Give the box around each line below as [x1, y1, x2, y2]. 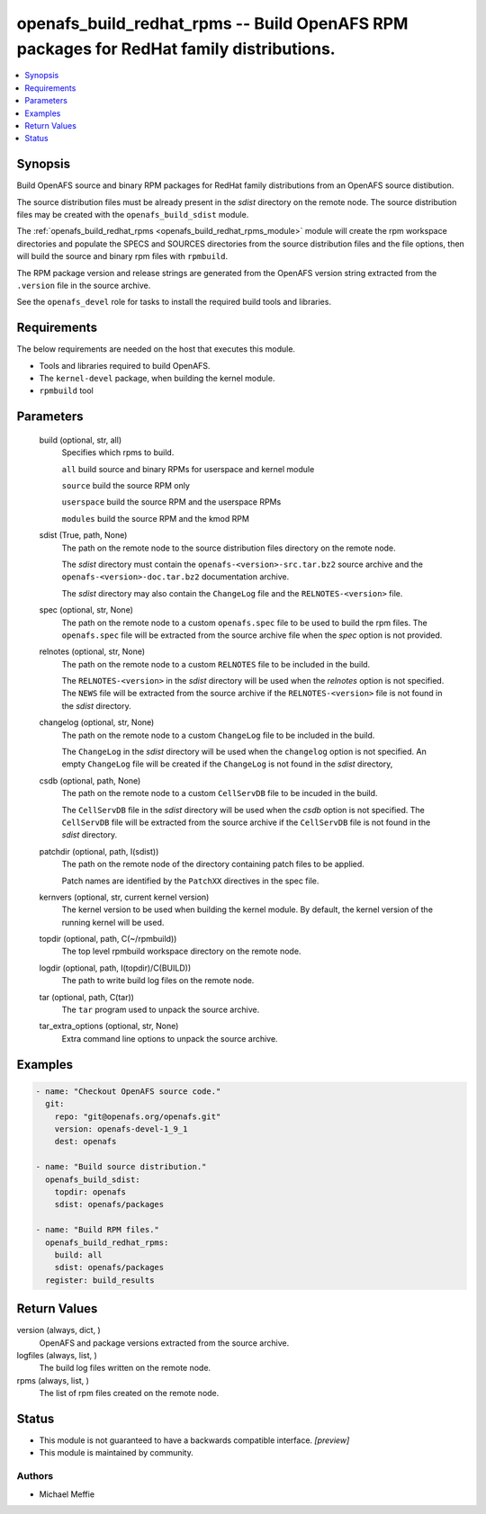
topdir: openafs [54, 1187, 126, 1196]
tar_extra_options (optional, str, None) [39, 1021, 179, 1032]
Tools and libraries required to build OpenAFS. [39, 360, 211, 371]
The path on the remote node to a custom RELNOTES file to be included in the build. [61, 658, 371, 669]
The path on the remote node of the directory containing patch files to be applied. [61, 859, 364, 870]
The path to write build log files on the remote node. [61, 975, 255, 986]
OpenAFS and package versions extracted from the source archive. [39, 1337, 290, 1348]
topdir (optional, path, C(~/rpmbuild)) [39, 934, 177, 945]
